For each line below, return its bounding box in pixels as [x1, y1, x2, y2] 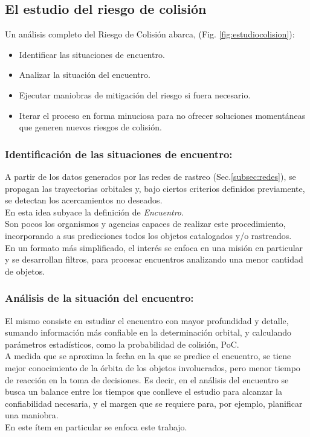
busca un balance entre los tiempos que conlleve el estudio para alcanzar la [5, 385, 282, 398]
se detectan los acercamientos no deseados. [5, 194, 163, 206]
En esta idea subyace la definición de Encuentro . [5, 205, 184, 218]
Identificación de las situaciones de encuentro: [5, 146, 233, 161]
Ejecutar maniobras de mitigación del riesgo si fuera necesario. [19, 88, 251, 101]
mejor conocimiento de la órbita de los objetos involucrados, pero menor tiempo [5, 361, 300, 374]
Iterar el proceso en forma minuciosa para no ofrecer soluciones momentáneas [19, 109, 306, 121]
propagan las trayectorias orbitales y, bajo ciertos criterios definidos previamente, [5, 182, 305, 194]
